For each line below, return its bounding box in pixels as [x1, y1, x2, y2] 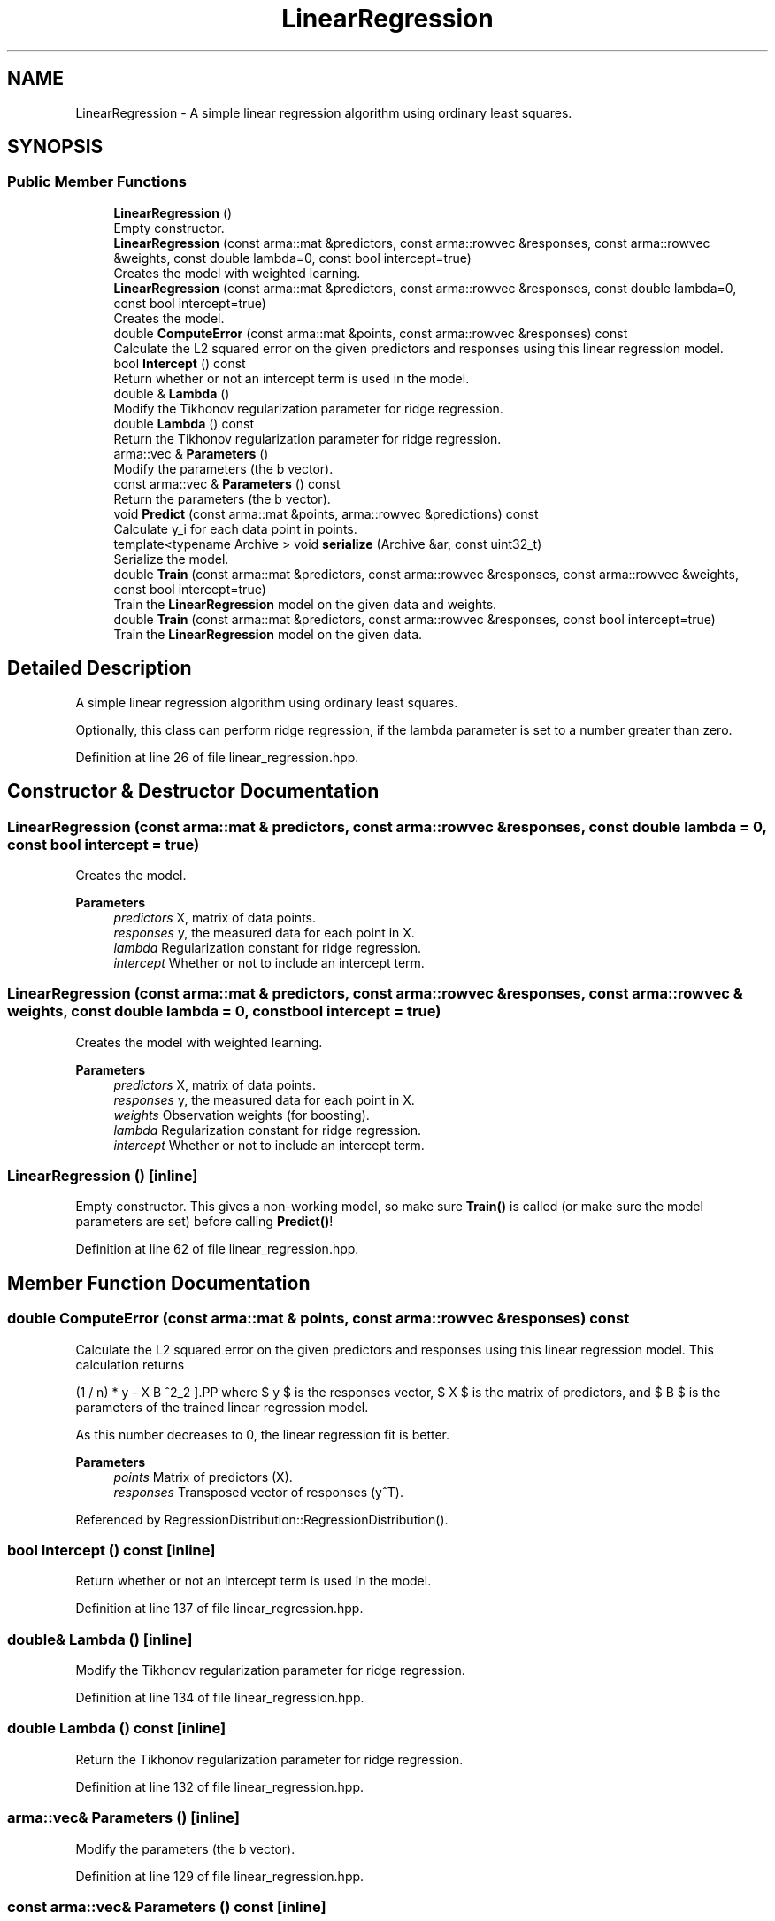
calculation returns [75, 1356, 185, 1372]
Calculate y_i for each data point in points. [113, 521, 357, 536]
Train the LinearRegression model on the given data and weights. [113, 596, 497, 612]
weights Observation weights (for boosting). [113, 1107, 370, 1123]
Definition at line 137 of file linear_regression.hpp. [75, 1601, 364, 1616]
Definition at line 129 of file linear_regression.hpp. [75, 1868, 364, 1884]
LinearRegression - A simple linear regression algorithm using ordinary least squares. [75, 104, 572, 120]
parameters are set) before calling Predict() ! [75, 1214, 334, 1230]
